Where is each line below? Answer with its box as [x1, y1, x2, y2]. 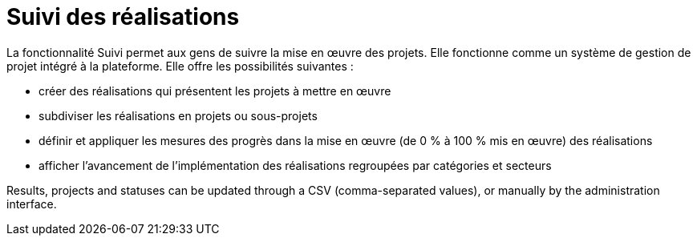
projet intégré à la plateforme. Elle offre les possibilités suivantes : [6, 58, 354, 73]
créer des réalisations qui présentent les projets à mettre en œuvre [38, 83, 391, 98]
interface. [6, 196, 57, 211]
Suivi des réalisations [6, 3, 240, 30]
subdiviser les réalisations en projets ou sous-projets [38, 108, 318, 123]
